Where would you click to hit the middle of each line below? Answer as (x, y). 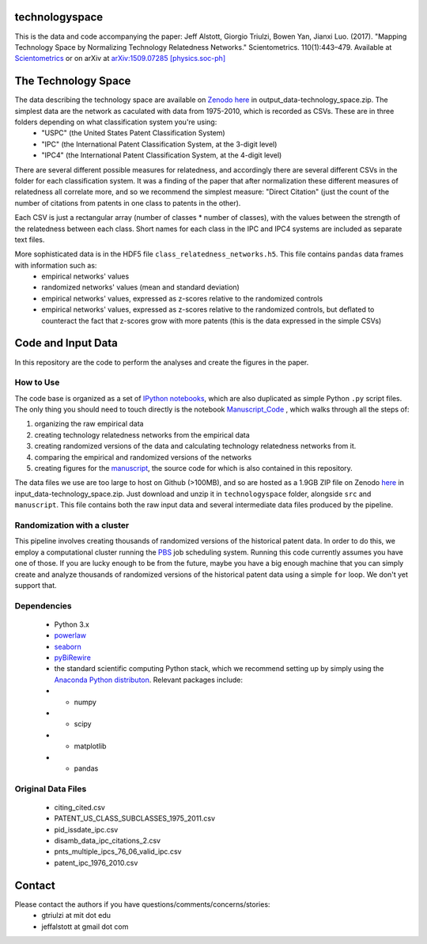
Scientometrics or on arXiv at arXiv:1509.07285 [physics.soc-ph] (120, 59)
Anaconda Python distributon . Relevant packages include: (148, 680)
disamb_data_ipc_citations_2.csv (108, 841)
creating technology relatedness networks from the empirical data (142, 434)
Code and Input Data (66, 343)
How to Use (37, 382)
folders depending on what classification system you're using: (116, 122)
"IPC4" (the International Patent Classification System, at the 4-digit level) (162, 155)
